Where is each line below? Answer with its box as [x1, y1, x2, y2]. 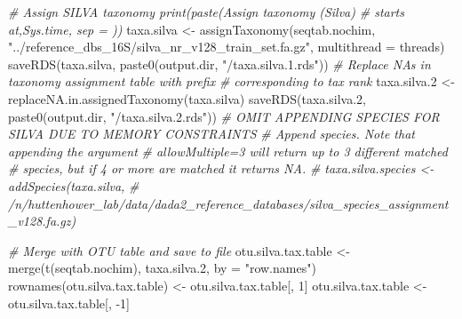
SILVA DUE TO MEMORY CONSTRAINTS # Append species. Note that [8, 124, 415, 143]
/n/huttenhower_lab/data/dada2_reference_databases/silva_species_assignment [8, 194, 449, 212]
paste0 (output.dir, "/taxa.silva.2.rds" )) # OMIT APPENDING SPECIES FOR [8, 107, 440, 125]
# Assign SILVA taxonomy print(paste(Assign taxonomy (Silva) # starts [8, 3, 404, 20]
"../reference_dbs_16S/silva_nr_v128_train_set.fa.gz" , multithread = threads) [8, 37, 445, 56]
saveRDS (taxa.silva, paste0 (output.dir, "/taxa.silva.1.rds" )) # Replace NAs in [8, 54, 431, 73]
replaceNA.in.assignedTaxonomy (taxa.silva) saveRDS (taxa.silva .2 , [8, 89, 366, 108]
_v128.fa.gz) [8, 211, 76, 230]
